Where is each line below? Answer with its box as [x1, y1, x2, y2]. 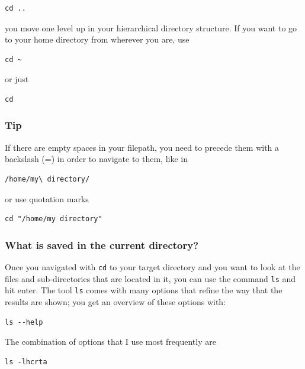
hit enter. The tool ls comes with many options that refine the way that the [5, 284, 282, 296]
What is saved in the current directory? [5, 237, 199, 252]
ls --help [5, 318, 43, 326]
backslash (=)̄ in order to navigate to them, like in [5, 153, 188, 165]
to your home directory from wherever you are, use [5, 33, 190, 46]
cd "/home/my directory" [5, 215, 102, 224]
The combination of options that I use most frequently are [5, 335, 216, 348]
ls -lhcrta [5, 357, 47, 366]
